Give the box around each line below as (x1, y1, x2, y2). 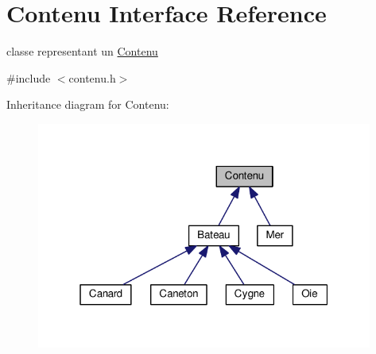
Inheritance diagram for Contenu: (6, 96, 169, 113)
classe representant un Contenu (6, 43, 158, 60)
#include (6, 69, 51, 86)
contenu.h (68, 69, 116, 86)
